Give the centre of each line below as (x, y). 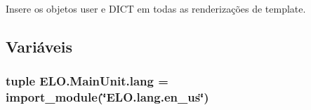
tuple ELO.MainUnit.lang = (87, 81)
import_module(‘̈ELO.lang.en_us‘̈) (107, 97)
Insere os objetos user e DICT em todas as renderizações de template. (156, 8)
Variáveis (39, 46)
